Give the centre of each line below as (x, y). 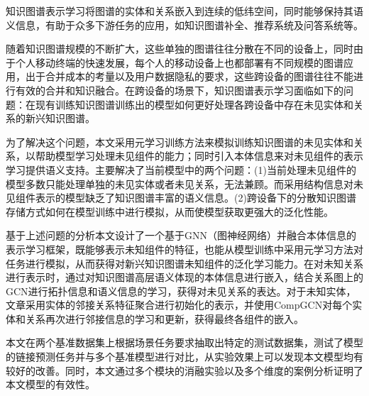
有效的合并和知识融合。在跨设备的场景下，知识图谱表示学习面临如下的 (179, 90)
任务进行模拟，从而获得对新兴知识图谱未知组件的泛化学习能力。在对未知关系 (184, 263)
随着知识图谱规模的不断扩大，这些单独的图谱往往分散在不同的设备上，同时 (180, 49)
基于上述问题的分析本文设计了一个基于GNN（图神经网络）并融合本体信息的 (181, 235)
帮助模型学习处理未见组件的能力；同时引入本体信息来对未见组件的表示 (199, 156)
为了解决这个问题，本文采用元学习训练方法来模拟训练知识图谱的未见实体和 (180, 142)
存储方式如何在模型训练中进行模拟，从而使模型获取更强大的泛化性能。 (170, 211)
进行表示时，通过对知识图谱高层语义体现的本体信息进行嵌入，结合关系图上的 (184, 277)
